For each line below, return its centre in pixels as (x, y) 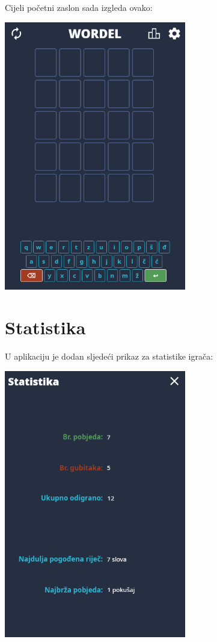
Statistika (45, 327)
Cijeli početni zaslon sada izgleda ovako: (79, 7)
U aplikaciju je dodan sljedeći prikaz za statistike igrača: (109, 356)
